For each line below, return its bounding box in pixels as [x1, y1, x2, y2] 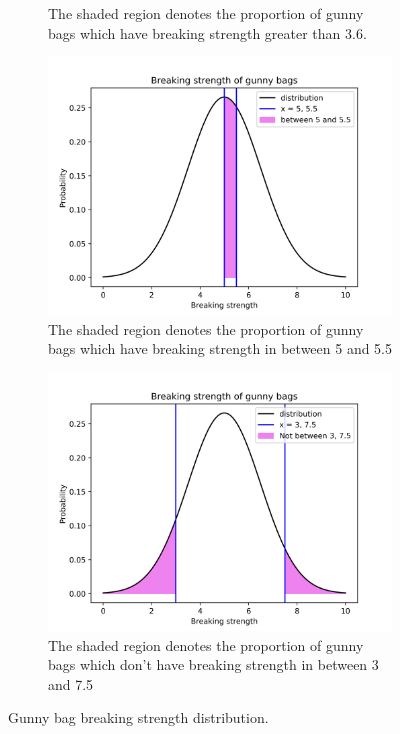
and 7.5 [48, 673, 94, 694]
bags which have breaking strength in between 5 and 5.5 [48, 338, 393, 359]
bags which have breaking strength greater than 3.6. [48, 22, 367, 43]
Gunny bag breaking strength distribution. [8, 707, 269, 728]
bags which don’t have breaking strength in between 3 [48, 654, 379, 675]
